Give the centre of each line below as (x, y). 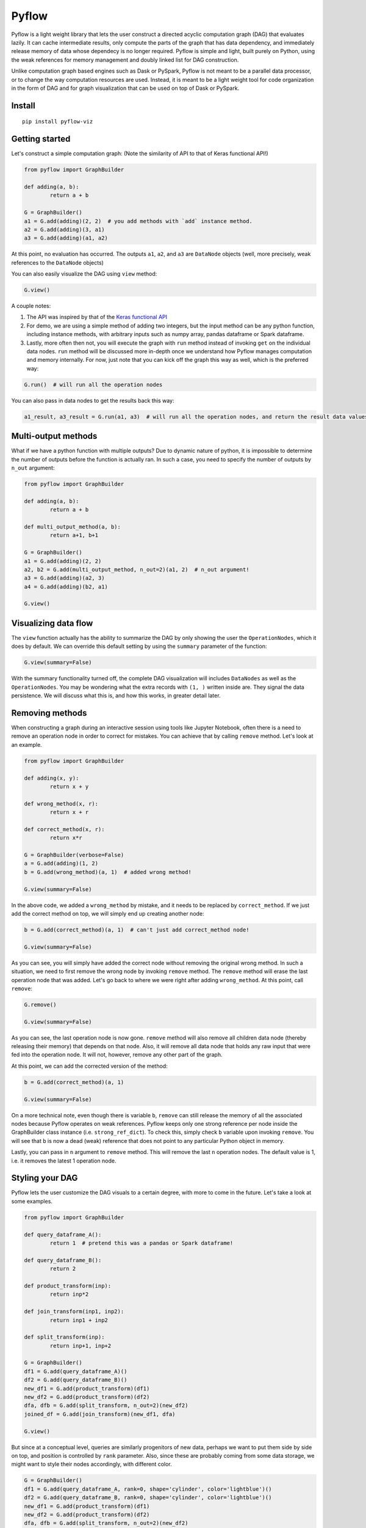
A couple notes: (31, 306)
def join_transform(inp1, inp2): (74, 1312)
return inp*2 (69, 1295)
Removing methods (49, 713)
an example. (27, 744)
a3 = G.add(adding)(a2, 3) (64, 578)
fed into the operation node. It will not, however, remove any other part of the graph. (117, 1055)
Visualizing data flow (52, 623)
